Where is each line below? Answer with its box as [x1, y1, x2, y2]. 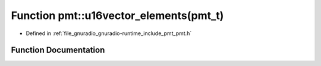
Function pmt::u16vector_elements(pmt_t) [11, 9, 224, 22]
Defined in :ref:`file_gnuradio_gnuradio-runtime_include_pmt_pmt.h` [26, 30, 192, 37]
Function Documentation [11, 45, 105, 55]
